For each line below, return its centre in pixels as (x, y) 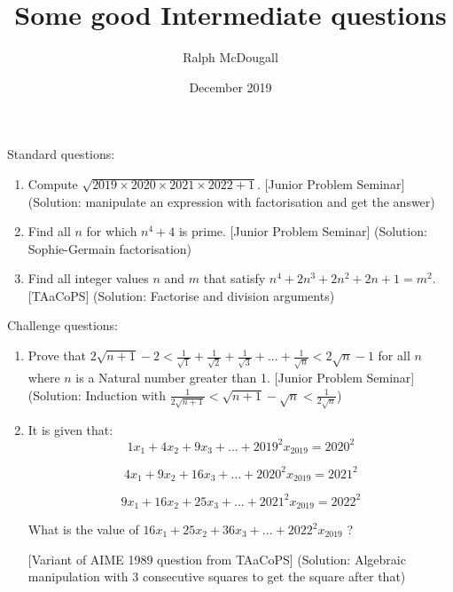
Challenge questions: (62, 325)
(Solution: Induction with (97, 395)
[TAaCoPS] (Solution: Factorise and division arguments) (181, 295)
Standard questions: (61, 154)
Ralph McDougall (230, 57)
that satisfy (234, 278)
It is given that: (70, 429)
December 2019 (230, 87)
